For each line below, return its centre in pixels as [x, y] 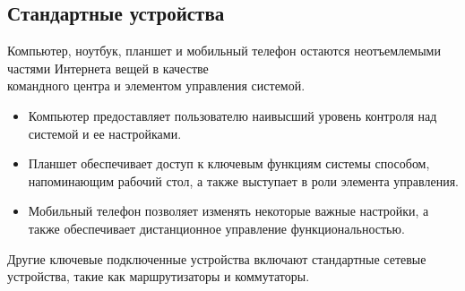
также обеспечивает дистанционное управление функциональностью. [216, 228]
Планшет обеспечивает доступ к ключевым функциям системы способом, [229, 163]
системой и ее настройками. [105, 133]
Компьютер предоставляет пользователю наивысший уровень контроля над [232, 115]
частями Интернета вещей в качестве [108, 68]
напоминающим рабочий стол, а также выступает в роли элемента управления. [243, 180]
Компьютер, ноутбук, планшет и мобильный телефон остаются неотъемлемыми [224, 51]
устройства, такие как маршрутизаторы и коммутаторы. [159, 276]
